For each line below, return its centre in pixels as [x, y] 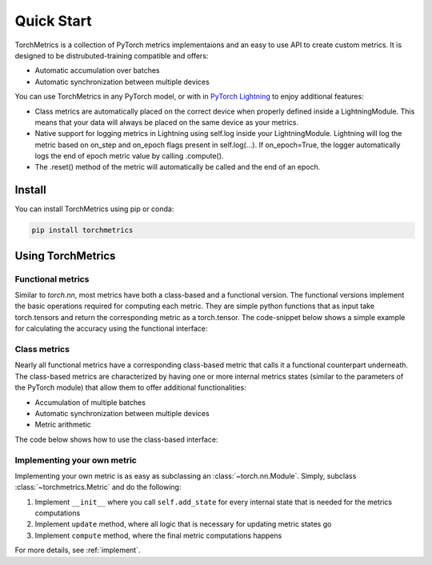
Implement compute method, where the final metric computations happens [158, 535]
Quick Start [53, 21]
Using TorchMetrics [65, 256]
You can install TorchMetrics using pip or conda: [94, 209]
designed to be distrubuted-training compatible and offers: [112, 55]
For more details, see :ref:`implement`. [78, 550]
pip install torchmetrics [82, 230]
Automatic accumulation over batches [97, 70]
